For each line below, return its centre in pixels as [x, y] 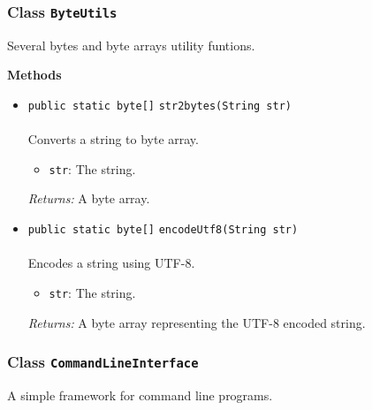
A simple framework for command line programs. [140, 395]
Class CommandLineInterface [103, 362]
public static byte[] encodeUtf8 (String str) [163, 230]
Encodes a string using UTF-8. [111, 263]
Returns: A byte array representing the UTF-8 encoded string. [197, 322]
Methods [34, 75]
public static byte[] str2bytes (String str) [159, 106]
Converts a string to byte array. [113, 139]
